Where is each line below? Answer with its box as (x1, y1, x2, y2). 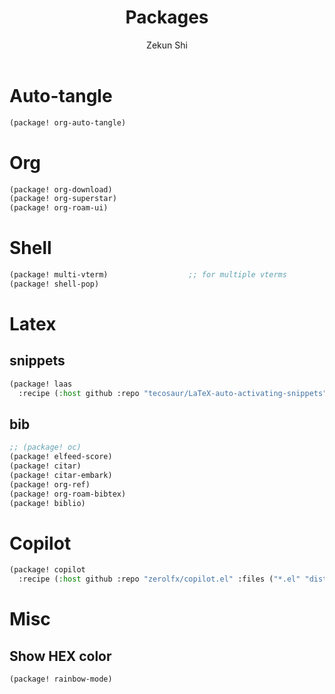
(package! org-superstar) (9, 194, 117, 204)
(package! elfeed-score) (9, 452, 113, 462)
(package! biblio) (9, 498, 86, 508)
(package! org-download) (9, 184, 113, 195)
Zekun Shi (146, 39, 188, 51)
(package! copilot (9, 565, 86, 575)
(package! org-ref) (9, 479, 91, 490)
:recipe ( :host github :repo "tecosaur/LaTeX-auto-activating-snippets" (18, 388, 328, 398)
